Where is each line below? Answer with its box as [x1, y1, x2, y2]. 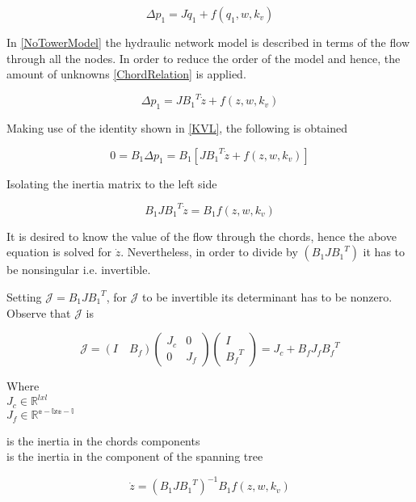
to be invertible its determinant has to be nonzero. [142, 288, 393, 305]
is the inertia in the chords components [6, 432, 200, 449]
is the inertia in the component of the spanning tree [6, 448, 263, 465]
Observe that [6, 304, 71, 321]
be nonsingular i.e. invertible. [6, 261, 151, 278]
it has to [363, 243, 405, 260]
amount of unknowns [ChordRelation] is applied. [6, 65, 246, 82]
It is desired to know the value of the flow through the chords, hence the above [6, 227, 397, 244]
